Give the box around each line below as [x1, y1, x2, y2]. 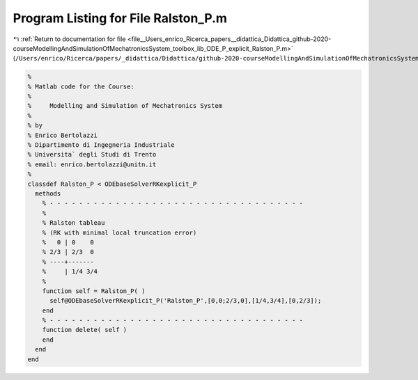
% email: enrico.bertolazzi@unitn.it [27, 160, 157, 168]
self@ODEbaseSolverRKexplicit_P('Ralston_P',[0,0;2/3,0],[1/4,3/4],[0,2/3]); [49, 296, 322, 305]
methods [35, 190, 61, 198]
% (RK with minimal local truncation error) [42, 228, 197, 237]
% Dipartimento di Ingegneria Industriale [27, 141, 175, 149]
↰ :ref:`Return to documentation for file [13, 35, 126, 43]
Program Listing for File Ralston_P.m [13, 10, 228, 26]
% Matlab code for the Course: [27, 82, 135, 90]
